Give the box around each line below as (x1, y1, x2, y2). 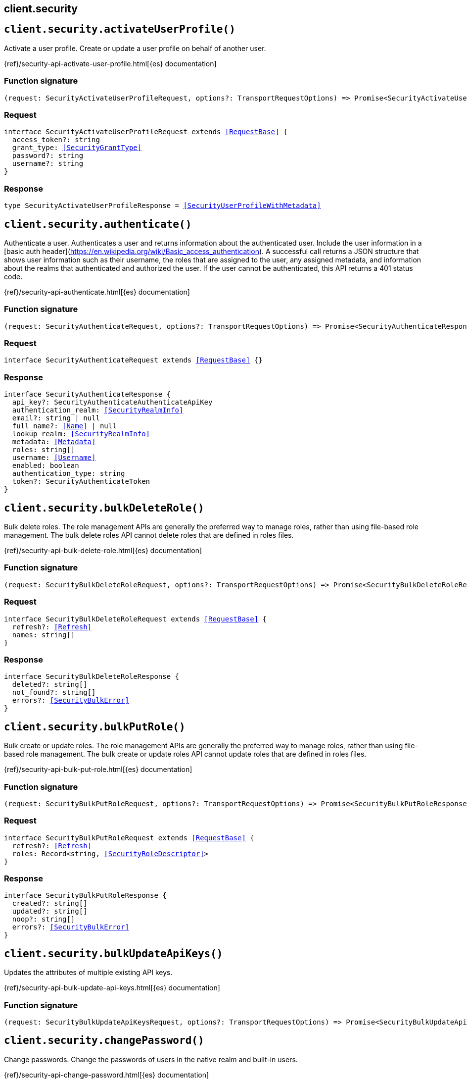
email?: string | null (12, 414, 100, 422)
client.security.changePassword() (4, 1034, 204, 1047)
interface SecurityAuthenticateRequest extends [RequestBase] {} (4, 356, 263, 364)
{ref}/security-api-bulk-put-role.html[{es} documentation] (4, 765, 192, 774)
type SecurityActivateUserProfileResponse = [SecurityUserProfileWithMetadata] (4, 202, 321, 210)
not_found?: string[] (12, 688, 96, 697)
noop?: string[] (12, 915, 75, 924)
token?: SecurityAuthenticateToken (12, 477, 150, 486)
